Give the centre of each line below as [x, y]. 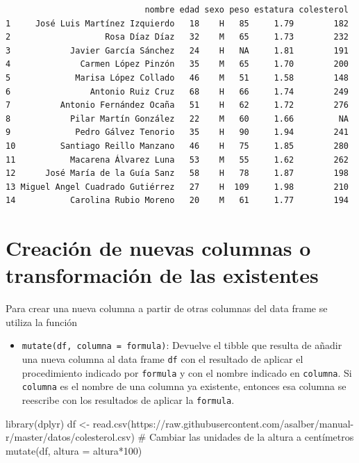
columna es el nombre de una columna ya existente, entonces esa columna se [184, 386]
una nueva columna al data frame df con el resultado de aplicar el [162, 359]
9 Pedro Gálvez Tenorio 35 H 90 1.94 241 [177, 132]
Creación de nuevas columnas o [158, 248]
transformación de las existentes [162, 275]
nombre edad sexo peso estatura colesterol [247, 10]
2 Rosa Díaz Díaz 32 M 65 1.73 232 [177, 37]
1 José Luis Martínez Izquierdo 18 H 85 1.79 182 [177, 23]
